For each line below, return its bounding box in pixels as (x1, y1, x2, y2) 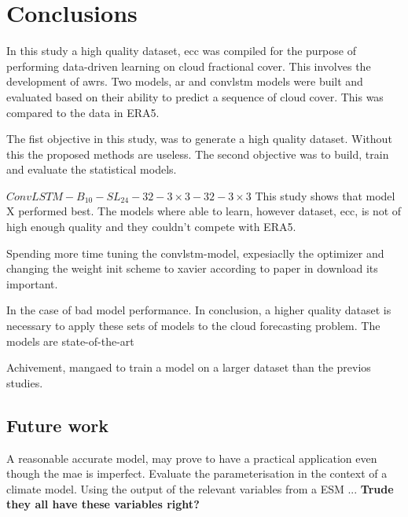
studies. (6, 374, 43, 390)
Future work (6, 412, 109, 437)
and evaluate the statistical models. (6, 161, 177, 178)
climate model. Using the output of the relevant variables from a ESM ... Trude (6, 480, 394, 497)
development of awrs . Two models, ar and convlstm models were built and (6, 73, 363, 90)
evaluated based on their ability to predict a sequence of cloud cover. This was (6, 88, 384, 104)
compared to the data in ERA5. (6, 104, 160, 120)
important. (6, 275, 58, 291)
